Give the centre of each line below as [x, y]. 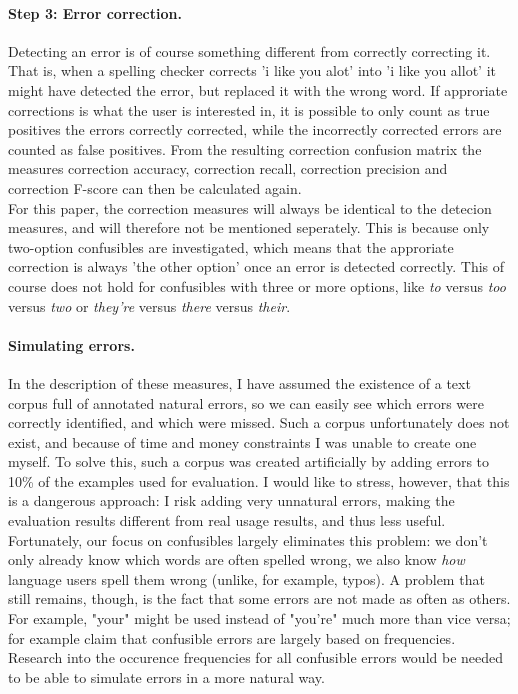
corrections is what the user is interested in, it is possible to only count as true [249, 109]
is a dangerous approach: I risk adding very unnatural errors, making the [231, 500]
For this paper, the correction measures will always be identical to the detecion [250, 207]
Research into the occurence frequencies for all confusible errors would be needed [256, 657]
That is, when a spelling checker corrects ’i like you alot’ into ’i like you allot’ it [252, 70]
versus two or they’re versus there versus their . [149, 305]
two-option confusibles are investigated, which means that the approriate [231, 246]
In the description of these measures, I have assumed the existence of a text [239, 382]
